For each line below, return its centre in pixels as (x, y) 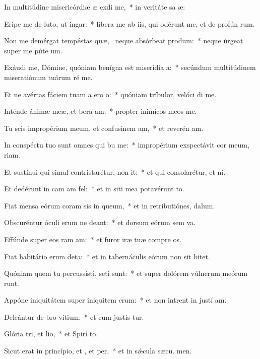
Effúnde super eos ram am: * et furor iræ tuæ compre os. (93, 239)
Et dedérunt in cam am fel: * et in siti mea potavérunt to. (94, 189)
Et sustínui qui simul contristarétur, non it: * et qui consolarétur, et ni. (115, 171)
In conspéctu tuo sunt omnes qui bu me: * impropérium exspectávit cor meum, (127, 145)
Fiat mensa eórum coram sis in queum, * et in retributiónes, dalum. (110, 205)
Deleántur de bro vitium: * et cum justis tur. (74, 316)
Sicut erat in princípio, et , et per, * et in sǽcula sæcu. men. (98, 351)
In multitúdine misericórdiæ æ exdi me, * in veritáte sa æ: (95, 7)
